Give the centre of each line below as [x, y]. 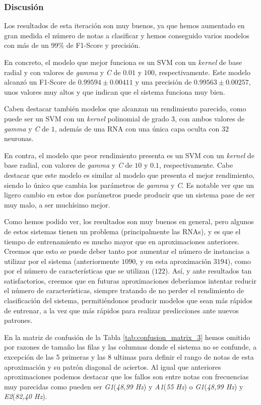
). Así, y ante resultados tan [208, 271]
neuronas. [19, 138]
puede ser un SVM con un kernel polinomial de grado [87, 118]
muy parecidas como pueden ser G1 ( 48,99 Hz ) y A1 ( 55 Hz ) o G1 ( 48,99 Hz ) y [124, 386]
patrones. [18, 320]
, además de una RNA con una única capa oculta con [137, 128]
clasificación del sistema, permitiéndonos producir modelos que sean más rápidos [128, 300]
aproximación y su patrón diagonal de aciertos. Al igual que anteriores [113, 366]
